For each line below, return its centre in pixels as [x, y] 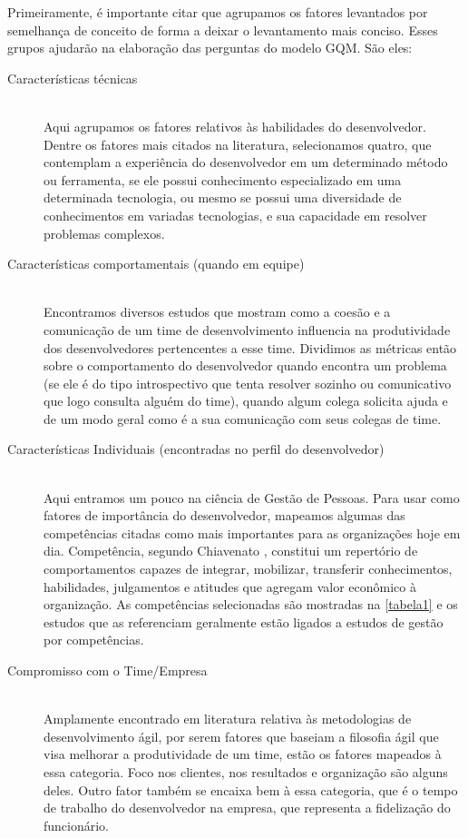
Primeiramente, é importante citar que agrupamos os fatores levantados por [218, 12]
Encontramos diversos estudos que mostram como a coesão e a [217, 312]
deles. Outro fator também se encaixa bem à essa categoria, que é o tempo [251, 789]
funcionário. [77, 825]
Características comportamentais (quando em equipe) [156, 264]
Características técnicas [73, 78]
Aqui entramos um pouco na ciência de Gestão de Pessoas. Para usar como [252, 497]
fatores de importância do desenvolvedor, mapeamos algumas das [224, 515]
